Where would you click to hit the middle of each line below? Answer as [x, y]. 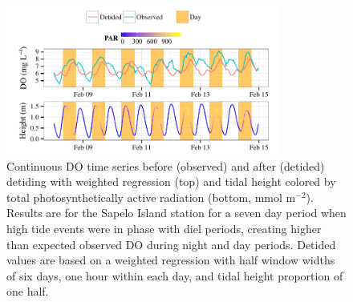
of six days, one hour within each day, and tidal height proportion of [175, 275]
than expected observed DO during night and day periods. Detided [171, 244]
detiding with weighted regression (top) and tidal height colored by [171, 181]
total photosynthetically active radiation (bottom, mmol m [151, 197]
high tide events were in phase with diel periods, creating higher [164, 228]
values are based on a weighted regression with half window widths [171, 260]
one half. [28, 291]
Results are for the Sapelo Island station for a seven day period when [176, 213]
